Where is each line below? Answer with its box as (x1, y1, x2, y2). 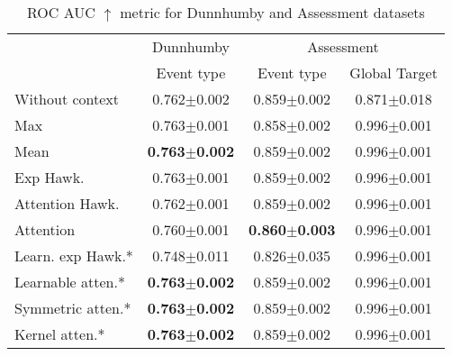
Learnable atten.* (14, 271, 125, 292)
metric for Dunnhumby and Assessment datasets (120, 2, 425, 23)
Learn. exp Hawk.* (14, 245, 133, 266)
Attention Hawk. (14, 193, 120, 214)
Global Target (349, 62, 438, 83)
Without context (14, 88, 120, 109)
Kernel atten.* (14, 324, 105, 344)
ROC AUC (26, 2, 95, 23)
